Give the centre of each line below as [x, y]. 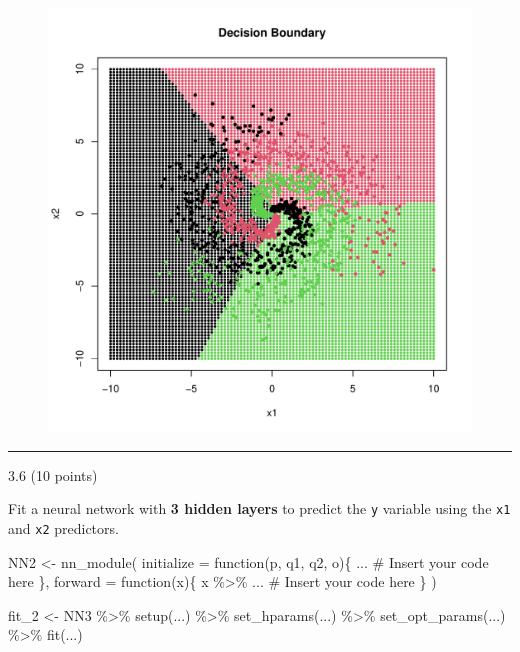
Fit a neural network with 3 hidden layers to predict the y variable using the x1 [259, 508]
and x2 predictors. [63, 527]
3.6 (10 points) [53, 474]
